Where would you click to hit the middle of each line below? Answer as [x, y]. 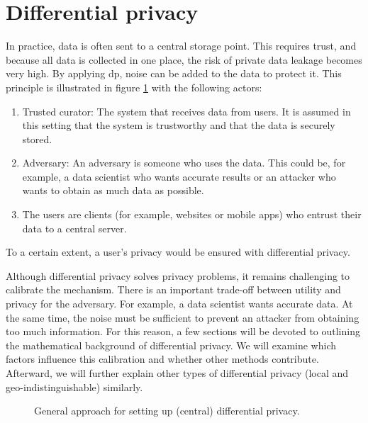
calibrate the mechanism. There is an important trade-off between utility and [173, 289]
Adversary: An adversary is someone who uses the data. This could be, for [184, 163]
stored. [37, 139]
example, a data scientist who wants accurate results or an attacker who [179, 176]
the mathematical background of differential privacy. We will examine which [171, 345]
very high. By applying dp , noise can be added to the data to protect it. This [174, 73]
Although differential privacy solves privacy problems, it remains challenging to [178, 275]
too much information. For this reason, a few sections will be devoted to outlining [183, 331]
